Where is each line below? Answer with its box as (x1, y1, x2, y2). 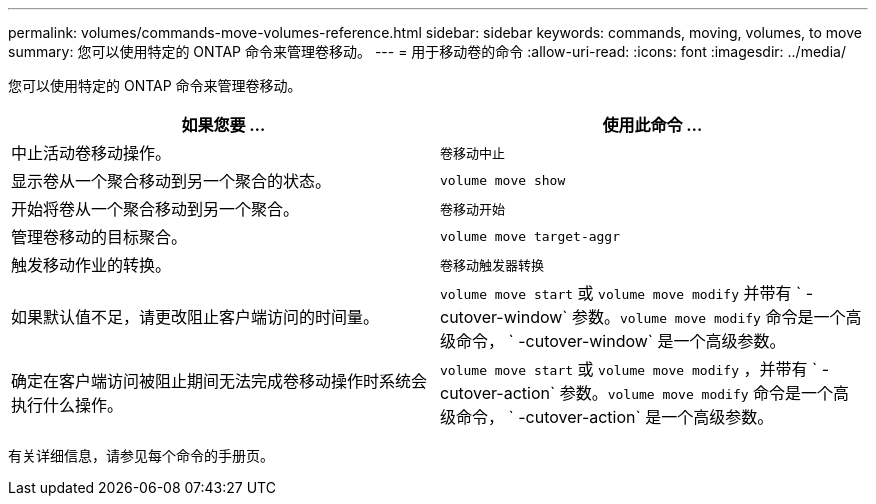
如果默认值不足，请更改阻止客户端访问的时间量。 (11, 307, 380, 327)
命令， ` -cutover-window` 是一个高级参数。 (456, 331, 786, 351)
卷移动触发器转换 (440, 257, 545, 273)
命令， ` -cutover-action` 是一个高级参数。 (456, 407, 774, 427)
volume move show (440, 172, 566, 188)
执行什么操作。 (11, 395, 124, 415)
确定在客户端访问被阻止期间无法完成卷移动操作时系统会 (11, 371, 428, 391)
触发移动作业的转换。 (11, 255, 172, 275)
